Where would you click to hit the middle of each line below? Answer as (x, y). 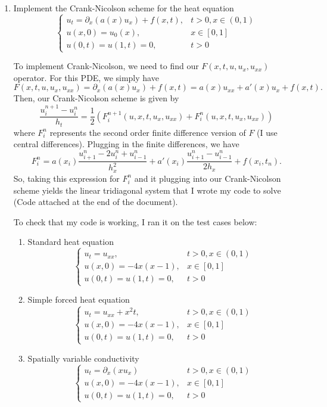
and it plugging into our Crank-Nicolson (208, 178)
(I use (267, 132)
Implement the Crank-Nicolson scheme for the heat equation (124, 8)
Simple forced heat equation (79, 299)
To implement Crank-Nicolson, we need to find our (106, 66)
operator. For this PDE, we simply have (86, 77)
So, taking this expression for (66, 178)
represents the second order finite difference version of (148, 132)
